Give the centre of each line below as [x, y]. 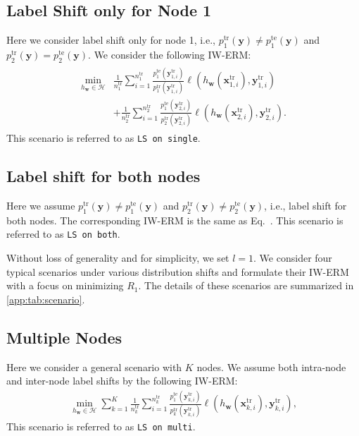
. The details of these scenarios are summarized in [246, 285]
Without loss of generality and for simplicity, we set [118, 258]
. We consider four [293, 258]
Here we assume [41, 205]
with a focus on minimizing [65, 285]
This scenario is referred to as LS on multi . [101, 426]
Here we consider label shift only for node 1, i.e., [111, 40]
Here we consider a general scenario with [94, 367]
